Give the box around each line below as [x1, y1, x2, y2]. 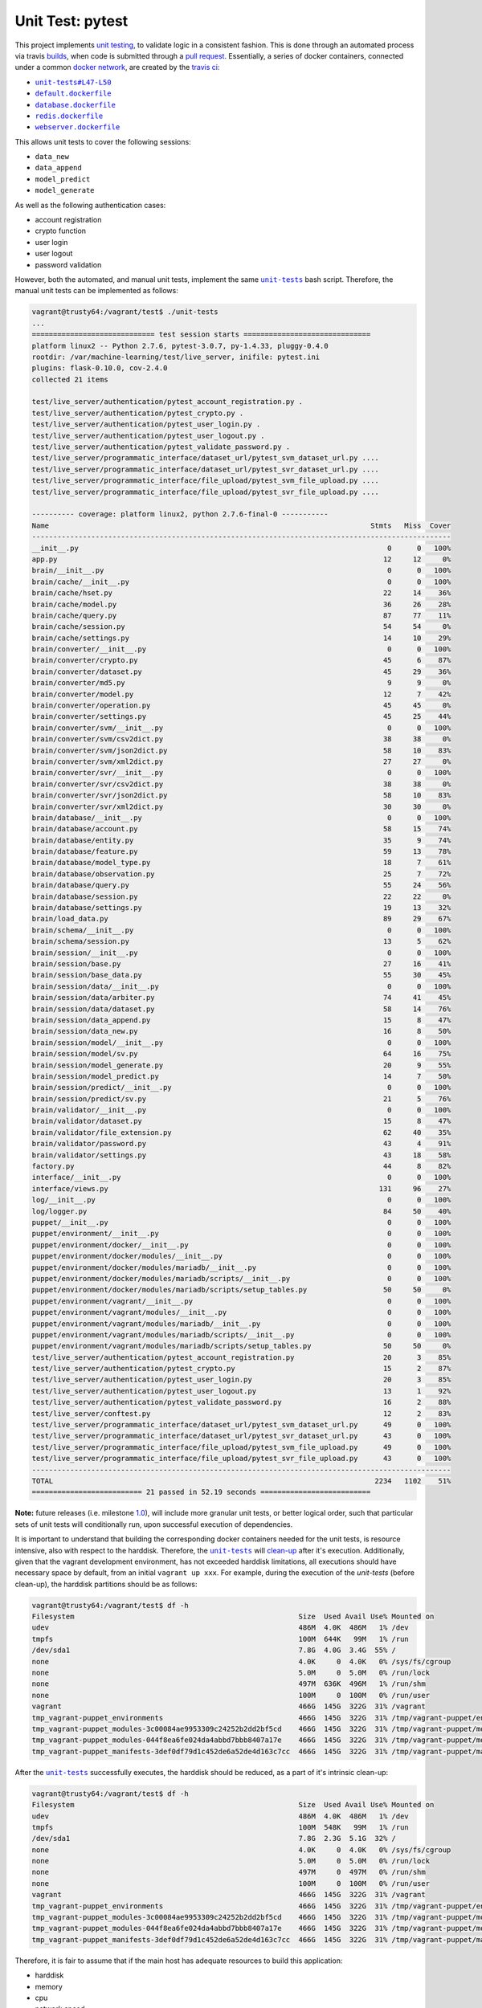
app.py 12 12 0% [31, 554, 451, 564]
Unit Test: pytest [14, 12, 129, 30]
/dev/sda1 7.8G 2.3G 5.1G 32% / [31, 1834, 397, 1843]
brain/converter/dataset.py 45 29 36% [31, 667, 451, 676]
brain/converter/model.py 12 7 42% [31, 689, 451, 699]
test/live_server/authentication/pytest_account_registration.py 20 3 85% [31, 1353, 451, 1361]
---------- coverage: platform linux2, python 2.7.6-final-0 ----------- [31, 510, 329, 519]
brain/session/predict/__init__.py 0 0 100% [31, 1083, 451, 1092]
